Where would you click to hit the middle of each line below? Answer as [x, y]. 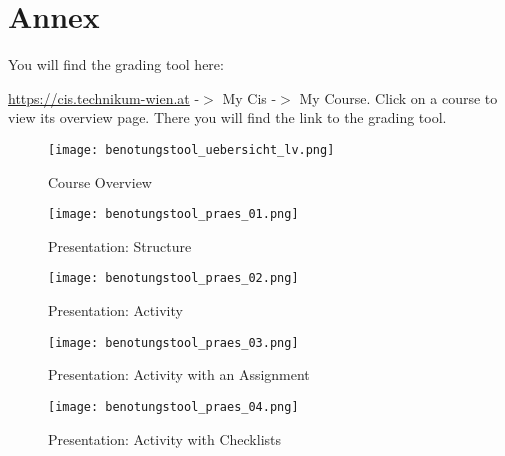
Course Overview [100, 181]
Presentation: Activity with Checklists [165, 438]
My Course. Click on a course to [398, 97]
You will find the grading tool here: [116, 64]
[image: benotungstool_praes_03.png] [173, 342]
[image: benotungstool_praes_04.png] [173, 406]
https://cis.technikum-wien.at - [104, 97]
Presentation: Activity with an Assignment [179, 374]
